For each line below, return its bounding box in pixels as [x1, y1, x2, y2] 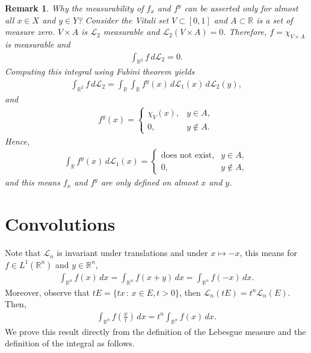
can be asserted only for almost [184, 2, 298, 14]
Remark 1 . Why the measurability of [5, 2, 144, 14]
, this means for [239, 246, 298, 259]
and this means [5, 176, 60, 189]
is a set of [256, 13, 293, 26]
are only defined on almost [100, 176, 199, 189]
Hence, [5, 134, 30, 147]
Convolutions [5, 211, 115, 236]
